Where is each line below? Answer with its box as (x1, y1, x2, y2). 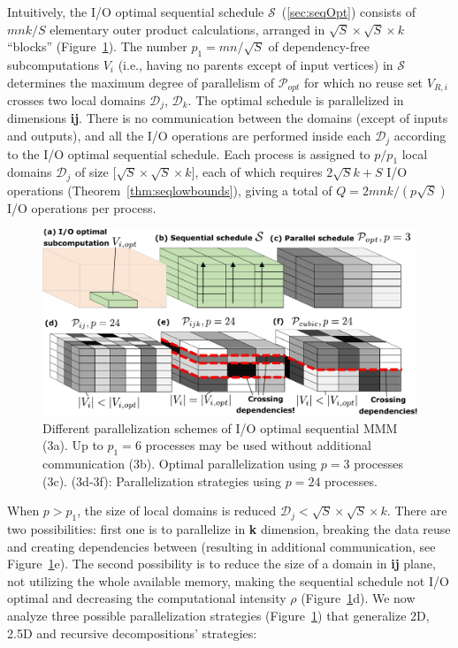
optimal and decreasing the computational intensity (7, 589, 286, 607)
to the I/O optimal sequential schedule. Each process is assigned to (7, 144, 370, 163)
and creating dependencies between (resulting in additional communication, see (7, 537, 436, 555)
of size (75, 163, 109, 181)
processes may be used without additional (145, 436, 372, 454)
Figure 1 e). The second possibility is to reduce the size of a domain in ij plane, (7, 554, 436, 573)
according (393, 126, 447, 145)
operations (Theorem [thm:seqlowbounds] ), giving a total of (7, 180, 332, 199)
